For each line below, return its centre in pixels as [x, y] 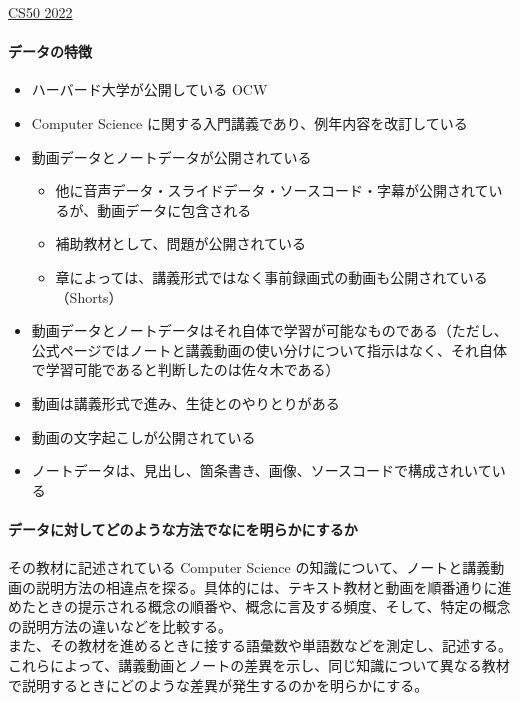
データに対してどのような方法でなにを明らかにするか [183, 528]
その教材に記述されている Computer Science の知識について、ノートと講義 [249, 567]
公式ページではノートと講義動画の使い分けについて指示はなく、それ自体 [269, 349]
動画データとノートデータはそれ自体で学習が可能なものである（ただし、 [269, 330]
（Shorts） [89, 296]
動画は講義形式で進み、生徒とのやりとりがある [185, 402]
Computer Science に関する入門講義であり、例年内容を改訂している [249, 122]
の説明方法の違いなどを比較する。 [120, 625]
